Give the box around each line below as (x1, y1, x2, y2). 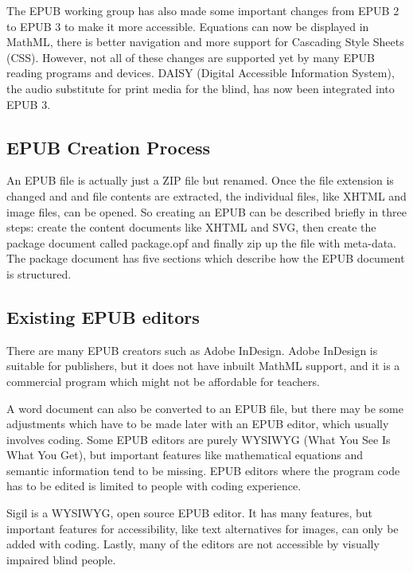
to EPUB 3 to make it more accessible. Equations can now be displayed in (6, 18, 369, 34)
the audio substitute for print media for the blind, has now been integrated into (6, 80, 395, 96)
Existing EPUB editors (6, 304, 200, 329)
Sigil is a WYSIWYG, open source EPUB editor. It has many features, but (6, 505, 373, 521)
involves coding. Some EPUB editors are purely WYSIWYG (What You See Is (6, 431, 391, 447)
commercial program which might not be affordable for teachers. (6, 372, 320, 389)
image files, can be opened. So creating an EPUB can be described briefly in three (6, 203, 407, 220)
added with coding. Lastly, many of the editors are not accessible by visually (6, 536, 380, 552)
